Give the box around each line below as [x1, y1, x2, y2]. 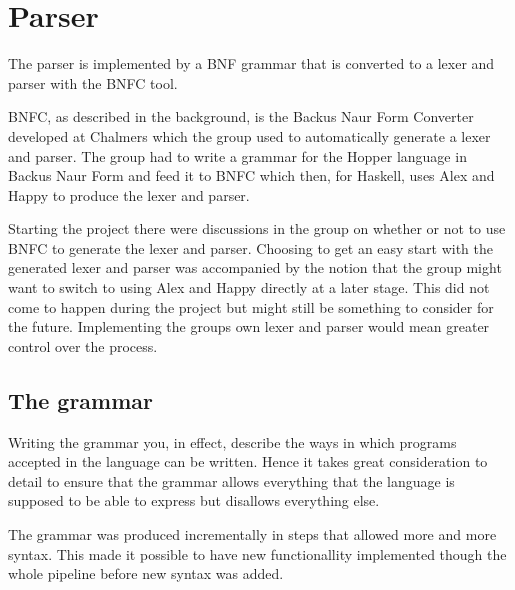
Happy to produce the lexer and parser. [8, 184, 250, 205]
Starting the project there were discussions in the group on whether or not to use [8, 218, 506, 239]
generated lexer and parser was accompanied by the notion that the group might [8, 257, 502, 278]
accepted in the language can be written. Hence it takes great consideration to [8, 451, 488, 472]
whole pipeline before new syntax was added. [8, 563, 284, 584]
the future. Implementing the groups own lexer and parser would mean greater [8, 316, 490, 337]
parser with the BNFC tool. [8, 72, 178, 93]
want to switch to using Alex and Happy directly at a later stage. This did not [8, 277, 490, 298]
